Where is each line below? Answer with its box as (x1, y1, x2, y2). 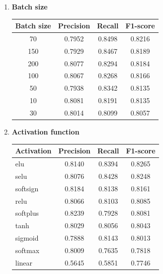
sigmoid (15, 233, 39, 243)
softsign (15, 183, 39, 193)
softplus (15, 208, 39, 218)
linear (15, 257, 33, 268)
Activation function (11, 127, 80, 137)
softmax (15, 245, 40, 255)
